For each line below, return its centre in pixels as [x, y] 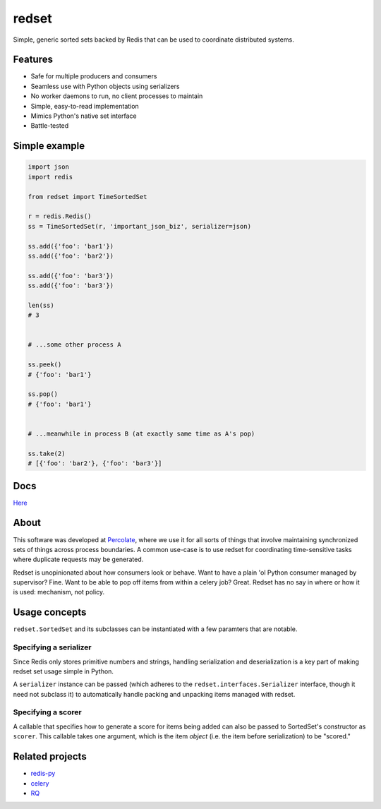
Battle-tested [50, 126]
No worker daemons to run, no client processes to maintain [117, 96]
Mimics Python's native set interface [84, 116]
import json [49, 167]
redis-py [43, 774]
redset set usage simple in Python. [64, 671]
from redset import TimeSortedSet [87, 197]
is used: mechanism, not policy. [59, 592]
